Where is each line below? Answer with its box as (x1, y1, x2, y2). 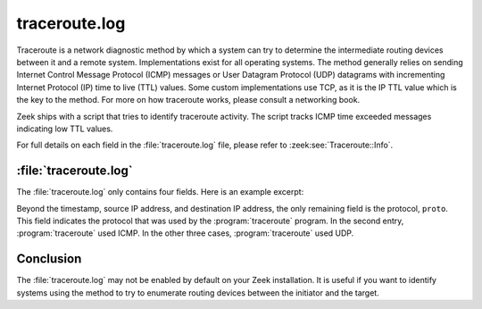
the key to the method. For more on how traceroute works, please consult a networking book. (16, 95, 361, 105)
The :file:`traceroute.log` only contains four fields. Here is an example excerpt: (16, 187, 304, 197)
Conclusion (16, 251, 82, 267)
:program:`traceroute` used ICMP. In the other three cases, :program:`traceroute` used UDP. (16, 228, 354, 238)
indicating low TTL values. (16, 123, 113, 134)
